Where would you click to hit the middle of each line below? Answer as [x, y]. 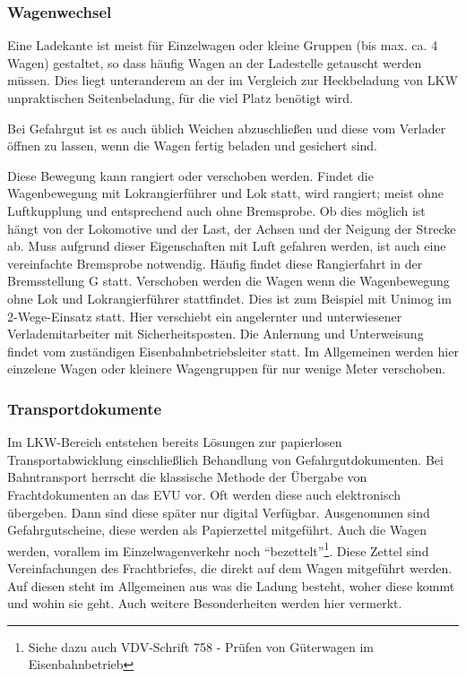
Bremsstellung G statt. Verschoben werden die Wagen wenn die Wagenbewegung [229, 281]
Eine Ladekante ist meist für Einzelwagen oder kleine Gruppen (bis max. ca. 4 [223, 45]
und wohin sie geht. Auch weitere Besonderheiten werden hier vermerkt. [205, 603]
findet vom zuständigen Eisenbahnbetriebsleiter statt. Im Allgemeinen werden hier [233, 351]
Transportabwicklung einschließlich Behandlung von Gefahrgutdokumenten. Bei [225, 459]
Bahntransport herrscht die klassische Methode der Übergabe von [187, 477]
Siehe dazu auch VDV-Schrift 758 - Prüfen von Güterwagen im [201, 646]
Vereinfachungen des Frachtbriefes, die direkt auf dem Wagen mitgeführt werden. [230, 567]
